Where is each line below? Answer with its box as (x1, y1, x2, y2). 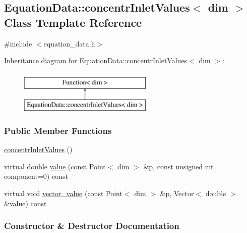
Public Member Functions (4, 124, 112, 136)
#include (4, 38, 32, 49)
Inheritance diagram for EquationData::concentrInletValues (4, 55, 188, 66)
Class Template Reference (4, 14, 142, 30)
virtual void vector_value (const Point (4, 188, 122, 198)
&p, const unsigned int (143, 161, 214, 171)
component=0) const (4, 171, 68, 181)
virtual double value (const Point (4, 161, 106, 171)
